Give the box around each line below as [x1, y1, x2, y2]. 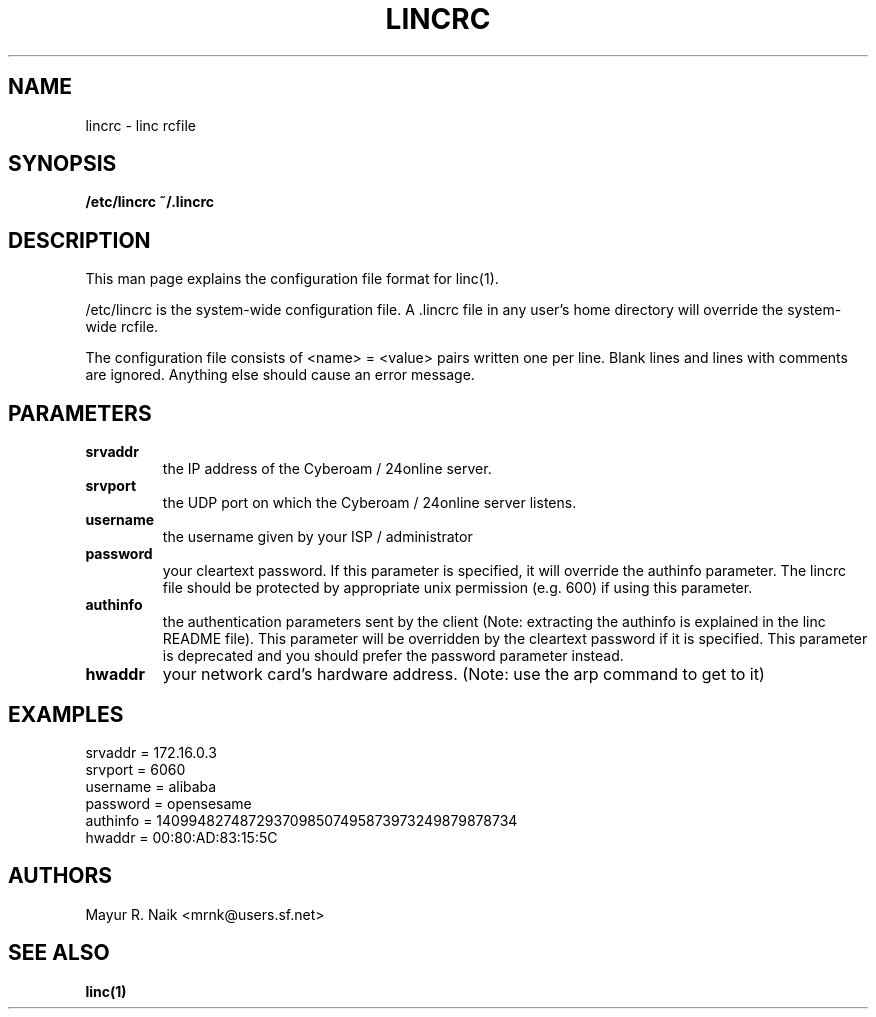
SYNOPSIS [8, 151, 117, 177]
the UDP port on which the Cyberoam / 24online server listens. [162, 494, 577, 512]
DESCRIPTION [8, 227, 151, 253]
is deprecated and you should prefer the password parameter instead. [162, 647, 624, 665]
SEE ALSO [8, 940, 110, 966]
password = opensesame [85, 794, 252, 812]
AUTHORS [8, 863, 113, 889]
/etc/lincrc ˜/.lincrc [85, 193, 215, 211]
